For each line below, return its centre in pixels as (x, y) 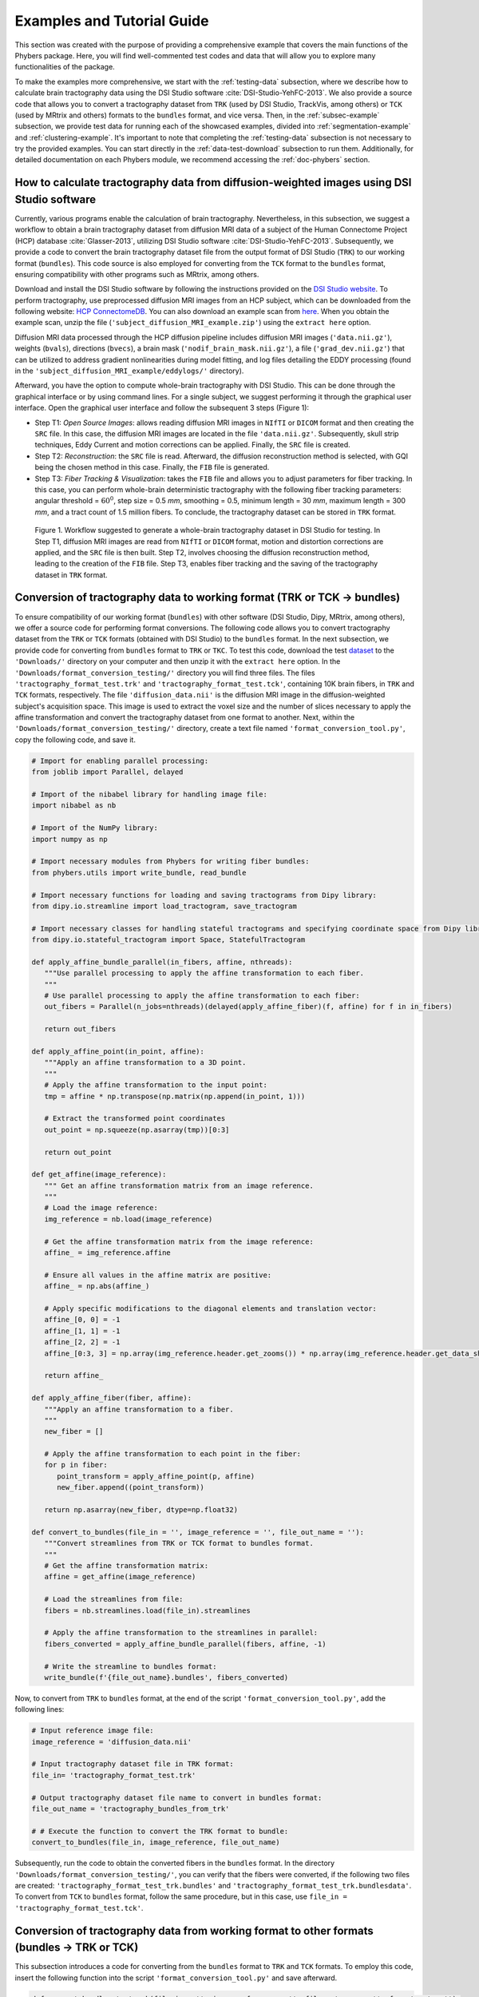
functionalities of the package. (65, 67)
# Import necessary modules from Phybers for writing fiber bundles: (170, 862)
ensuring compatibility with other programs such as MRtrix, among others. (137, 274)
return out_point (78, 1152)
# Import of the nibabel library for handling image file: (149, 794)
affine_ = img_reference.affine (107, 1253)
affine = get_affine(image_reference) (120, 1577)
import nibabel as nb (74, 806)
